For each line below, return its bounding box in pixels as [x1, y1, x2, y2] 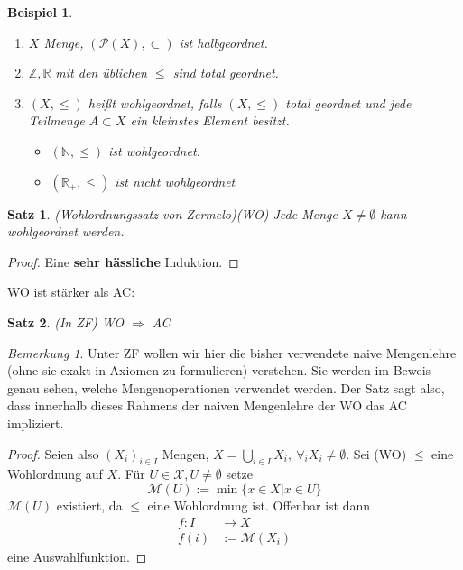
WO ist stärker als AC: [7, 282, 135, 301]
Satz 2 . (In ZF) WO [7, 312, 125, 331]
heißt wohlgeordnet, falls [88, 93, 222, 112]
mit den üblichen [55, 63, 147, 82]
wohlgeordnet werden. [7, 222, 125, 241]
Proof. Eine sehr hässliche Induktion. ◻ [7, 252, 239, 271]
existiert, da [56, 495, 123, 514]
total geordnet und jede [285, 93, 412, 112]
